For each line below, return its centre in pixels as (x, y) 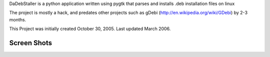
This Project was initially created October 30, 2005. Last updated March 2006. (90, 29)
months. (18, 19)
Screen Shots (31, 43)
